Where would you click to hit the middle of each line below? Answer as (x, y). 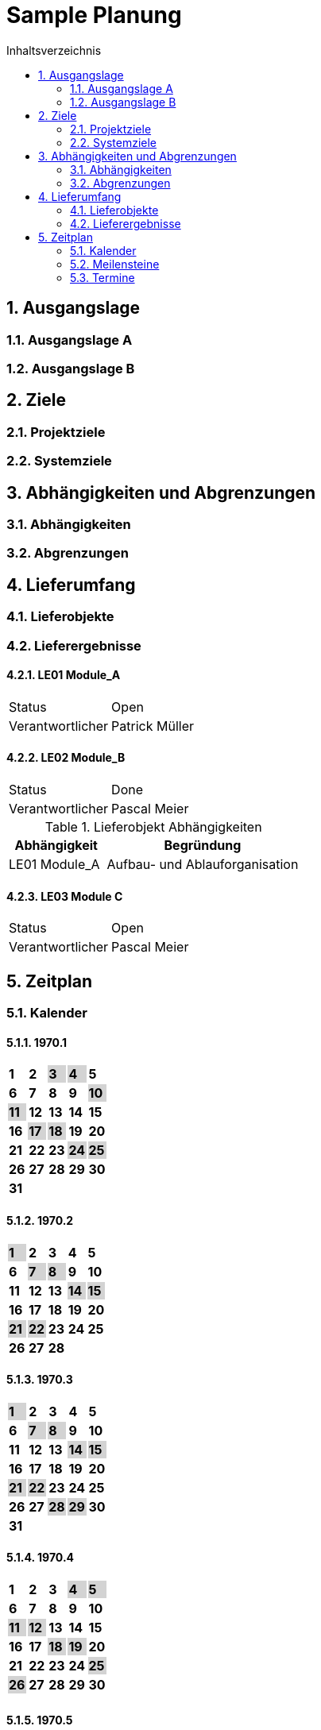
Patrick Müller (153, 726)
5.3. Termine (102, 277)
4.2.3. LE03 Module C (65, 896)
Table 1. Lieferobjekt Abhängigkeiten (153, 827)
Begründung (203, 846)
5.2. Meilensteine (115, 264)
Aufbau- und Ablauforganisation (203, 865)
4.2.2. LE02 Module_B (66, 758)
